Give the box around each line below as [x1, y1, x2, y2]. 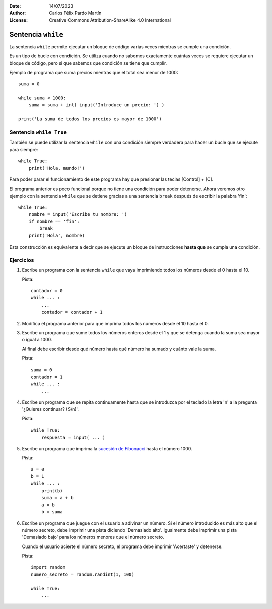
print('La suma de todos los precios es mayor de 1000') [18, 116, 162, 122]
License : [9, 17, 28, 23]
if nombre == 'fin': [28, 218, 80, 224]
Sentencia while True [9, 129, 67, 136]
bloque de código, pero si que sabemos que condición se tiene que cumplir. [9, 60, 167, 66]
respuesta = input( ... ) [41, 434, 106, 440]
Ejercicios [9, 256, 34, 263]
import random [31, 565, 65, 570]
